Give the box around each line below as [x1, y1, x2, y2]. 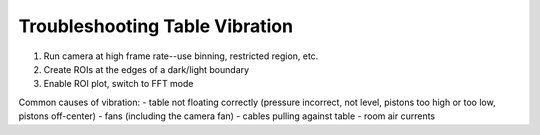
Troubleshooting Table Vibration [18, 15, 294, 37]
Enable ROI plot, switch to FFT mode [43, 78, 194, 90]
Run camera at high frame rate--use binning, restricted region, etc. [43, 50, 319, 62]
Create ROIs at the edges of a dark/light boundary [43, 63, 250, 75]
